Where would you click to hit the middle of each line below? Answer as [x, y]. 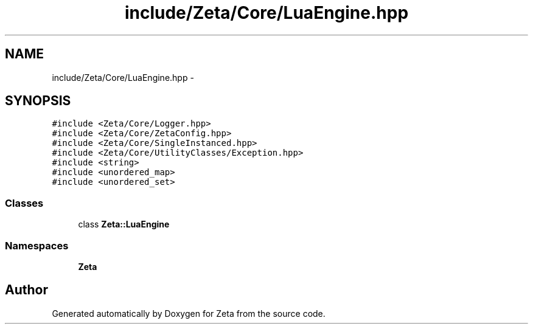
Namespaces [37, 245]
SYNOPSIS [38, 101]
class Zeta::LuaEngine [124, 224]
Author [26, 290]
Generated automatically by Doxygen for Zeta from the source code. [189, 313]
